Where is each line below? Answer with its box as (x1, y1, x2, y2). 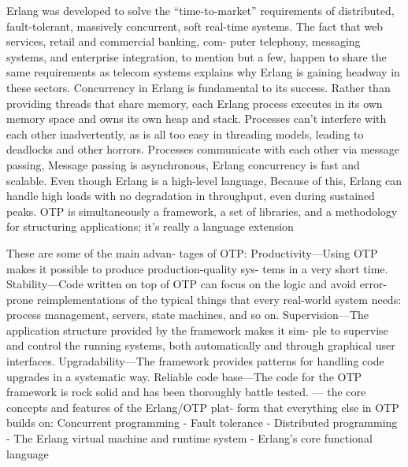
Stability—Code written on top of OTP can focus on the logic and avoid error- (6, 276, 388, 292)
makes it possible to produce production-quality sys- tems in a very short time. (6, 260, 388, 276)
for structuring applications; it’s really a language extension (6, 218, 294, 235)
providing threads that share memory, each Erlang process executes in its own (6, 95, 383, 111)
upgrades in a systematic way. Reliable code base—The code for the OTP (6, 368, 362, 384)
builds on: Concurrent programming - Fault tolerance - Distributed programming (6, 414, 398, 431)
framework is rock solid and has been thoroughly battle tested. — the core (6, 384, 366, 400)
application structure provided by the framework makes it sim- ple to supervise (6, 321, 388, 338)
